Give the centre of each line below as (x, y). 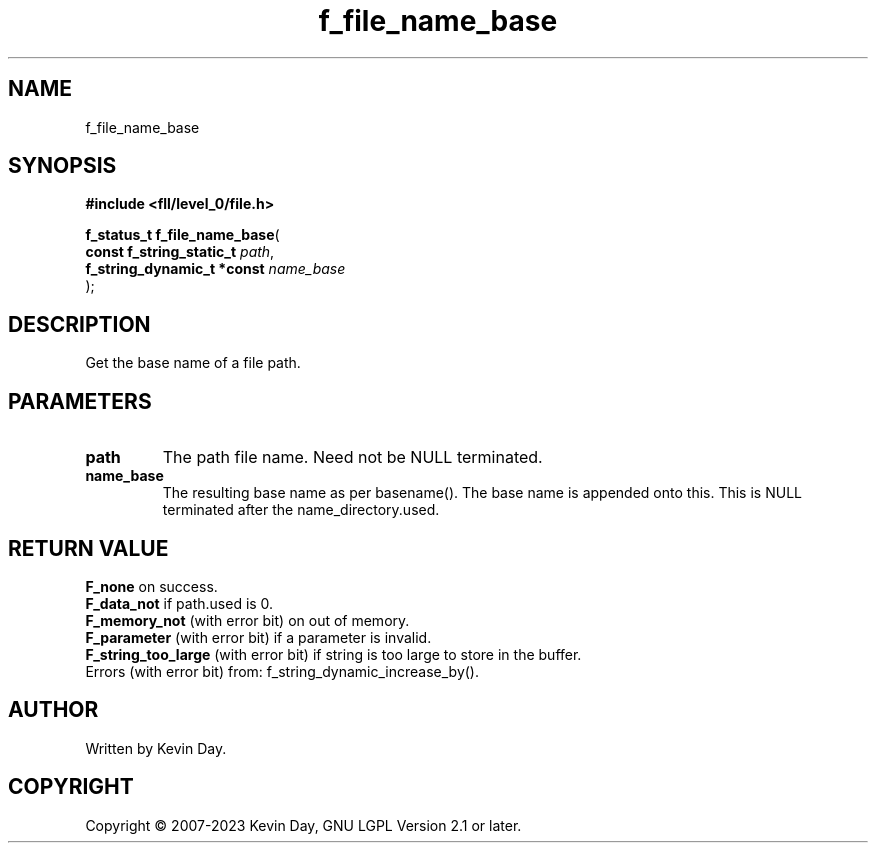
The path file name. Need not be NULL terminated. (352, 457)
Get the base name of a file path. (193, 363)
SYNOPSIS (62, 166)
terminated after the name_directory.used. (301, 510)
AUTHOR (53, 710)
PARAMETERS (80, 401)
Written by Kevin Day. (156, 748)
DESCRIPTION (79, 324)
